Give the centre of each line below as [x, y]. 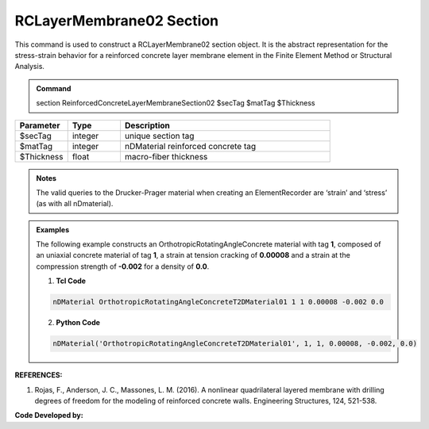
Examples [53, 229]
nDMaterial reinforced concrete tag [190, 146]
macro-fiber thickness [166, 156]
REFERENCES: [39, 375]
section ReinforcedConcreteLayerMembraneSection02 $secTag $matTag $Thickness [176, 103]
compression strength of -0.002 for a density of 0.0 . [123, 266]
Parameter [40, 125]
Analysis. [30, 67]
